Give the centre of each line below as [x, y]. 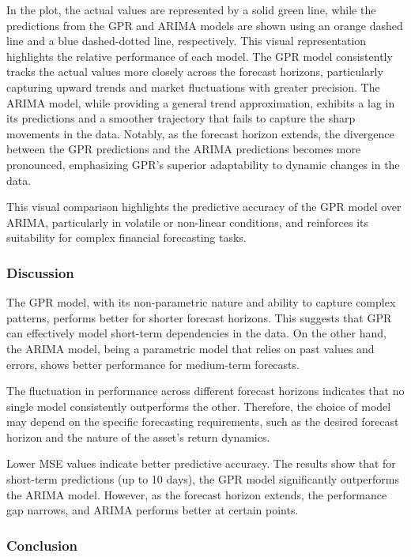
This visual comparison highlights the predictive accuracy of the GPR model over [204, 207]
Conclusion [42, 545]
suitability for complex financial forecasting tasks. [126, 237]
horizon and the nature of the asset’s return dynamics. [138, 437]
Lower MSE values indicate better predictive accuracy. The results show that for [201, 463]
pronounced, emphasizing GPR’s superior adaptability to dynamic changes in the [203, 164]
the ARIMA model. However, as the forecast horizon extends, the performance [197, 494]
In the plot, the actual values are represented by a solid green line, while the [191, 9]
